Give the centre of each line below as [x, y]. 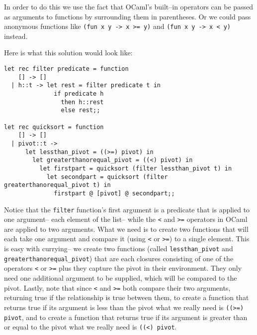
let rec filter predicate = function [66, 69]
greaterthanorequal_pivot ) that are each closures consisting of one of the [119, 258]
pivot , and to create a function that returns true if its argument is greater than [126, 317]
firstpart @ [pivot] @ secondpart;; [114, 193]
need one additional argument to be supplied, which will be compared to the [121, 278]
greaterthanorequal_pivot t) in [57, 185]
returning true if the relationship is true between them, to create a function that [127, 297]
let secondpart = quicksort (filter [107, 177]
